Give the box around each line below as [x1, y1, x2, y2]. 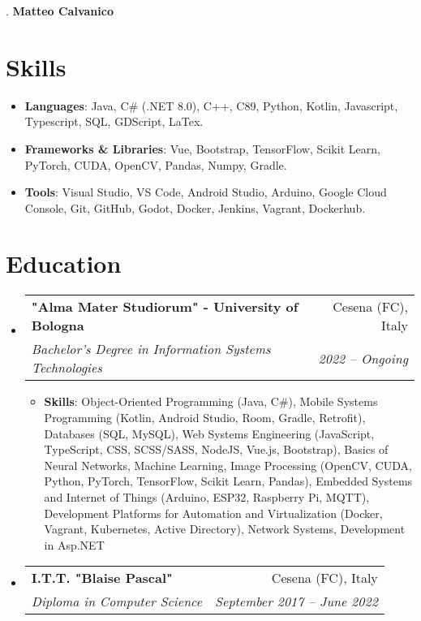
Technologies [31, 358, 102, 377]
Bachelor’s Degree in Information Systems [31, 339, 271, 359]
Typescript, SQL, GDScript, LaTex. [24, 113, 204, 130]
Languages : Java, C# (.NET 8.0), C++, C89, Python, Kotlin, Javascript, [24, 97, 398, 114]
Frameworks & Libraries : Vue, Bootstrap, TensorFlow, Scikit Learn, [24, 140, 380, 157]
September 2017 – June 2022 [215, 592, 378, 611]
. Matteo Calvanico [6, 2, 114, 19]
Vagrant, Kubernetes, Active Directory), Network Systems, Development [44, 520, 406, 537]
